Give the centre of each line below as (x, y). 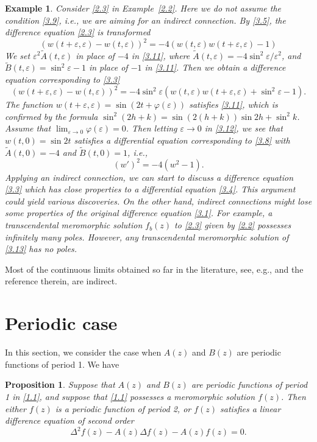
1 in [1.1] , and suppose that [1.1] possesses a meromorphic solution (130, 396)
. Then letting (151, 128)
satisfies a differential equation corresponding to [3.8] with (182, 140)
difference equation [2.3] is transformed (78, 32)
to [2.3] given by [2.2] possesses (233, 225)
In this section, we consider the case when (83, 352)
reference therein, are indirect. (61, 281)
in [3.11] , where (161, 55)
